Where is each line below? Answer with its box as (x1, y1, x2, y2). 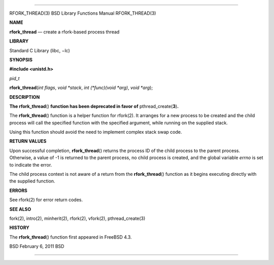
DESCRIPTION (9, 94, 40, 100)
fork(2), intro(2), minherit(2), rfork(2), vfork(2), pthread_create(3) (9, 215, 146, 221)
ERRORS (9, 187, 28, 194)
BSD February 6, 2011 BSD (9, 243, 64, 249)
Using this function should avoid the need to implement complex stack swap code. (9, 129, 182, 135)
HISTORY (9, 224, 30, 231)
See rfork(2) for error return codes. (9, 197, 83, 203)
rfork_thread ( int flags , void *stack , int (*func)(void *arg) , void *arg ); (9, 85, 153, 91)
